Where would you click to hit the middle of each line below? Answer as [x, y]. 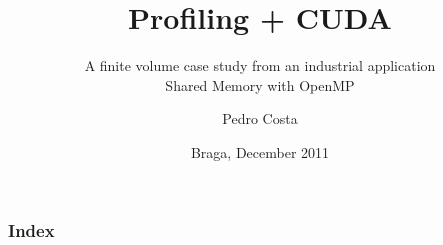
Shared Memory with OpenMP [260, 84]
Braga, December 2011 [260, 151]
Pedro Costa [260, 118]
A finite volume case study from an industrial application [260, 65]
